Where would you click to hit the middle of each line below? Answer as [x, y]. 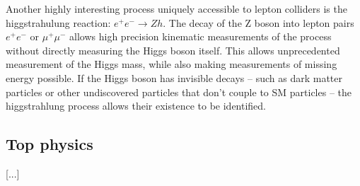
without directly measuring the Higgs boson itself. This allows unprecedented [173, 50]
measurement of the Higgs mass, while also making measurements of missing [172, 64]
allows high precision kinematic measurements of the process [201, 36]
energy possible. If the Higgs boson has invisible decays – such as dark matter [174, 77]
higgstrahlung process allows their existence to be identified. [136, 106]
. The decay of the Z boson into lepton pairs [259, 22]
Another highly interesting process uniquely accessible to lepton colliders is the [176, 8]
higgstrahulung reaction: [58, 22]
